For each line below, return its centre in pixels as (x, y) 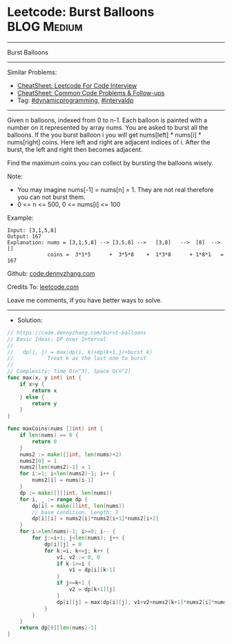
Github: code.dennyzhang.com (51, 273)
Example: (20, 218)
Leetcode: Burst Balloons (81, 12)
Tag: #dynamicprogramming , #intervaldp (75, 100)
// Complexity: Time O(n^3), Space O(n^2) (69, 371)
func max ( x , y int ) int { (44, 378)
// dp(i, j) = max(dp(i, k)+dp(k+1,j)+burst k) (80, 352)
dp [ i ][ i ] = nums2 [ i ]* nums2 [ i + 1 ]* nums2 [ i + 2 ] (96, 519)
